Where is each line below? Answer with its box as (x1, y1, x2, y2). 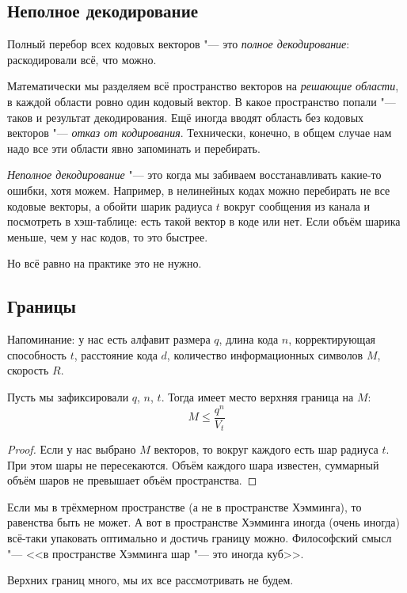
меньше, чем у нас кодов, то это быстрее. (7, 228, 208, 245)
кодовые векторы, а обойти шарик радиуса (7, 197, 213, 214)
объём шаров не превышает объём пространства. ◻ (7, 472, 257, 488)
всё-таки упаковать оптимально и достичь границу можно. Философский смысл (7, 530, 392, 546)
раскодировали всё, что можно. (7, 51, 157, 67)
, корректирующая (288, 331, 376, 348)
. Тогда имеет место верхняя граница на (161, 388, 354, 405)
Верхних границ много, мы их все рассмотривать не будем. (7, 572, 294, 588)
